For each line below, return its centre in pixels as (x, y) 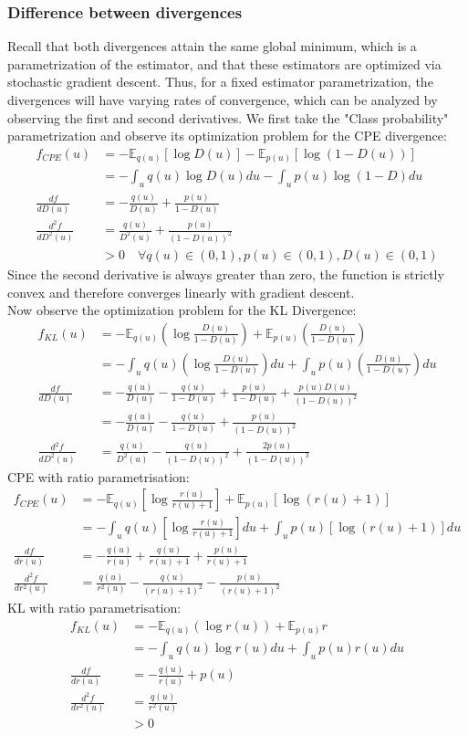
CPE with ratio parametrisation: (99, 476)
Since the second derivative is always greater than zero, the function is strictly (226, 274)
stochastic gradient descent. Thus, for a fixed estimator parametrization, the (220, 82)
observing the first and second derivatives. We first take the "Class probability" (228, 117)
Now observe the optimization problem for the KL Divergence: (182, 310)
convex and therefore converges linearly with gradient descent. (181, 292)
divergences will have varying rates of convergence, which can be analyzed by (223, 100)
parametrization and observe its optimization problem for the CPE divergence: (227, 136)
